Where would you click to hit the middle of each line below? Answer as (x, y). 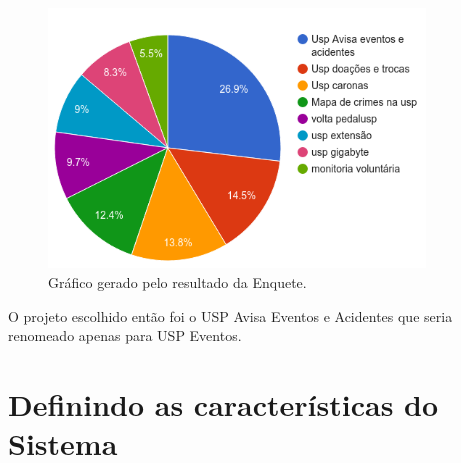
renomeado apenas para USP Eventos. (125, 335)
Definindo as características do (223, 403)
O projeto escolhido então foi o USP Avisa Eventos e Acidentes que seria (230, 315)
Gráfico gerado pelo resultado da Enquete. (177, 282)
